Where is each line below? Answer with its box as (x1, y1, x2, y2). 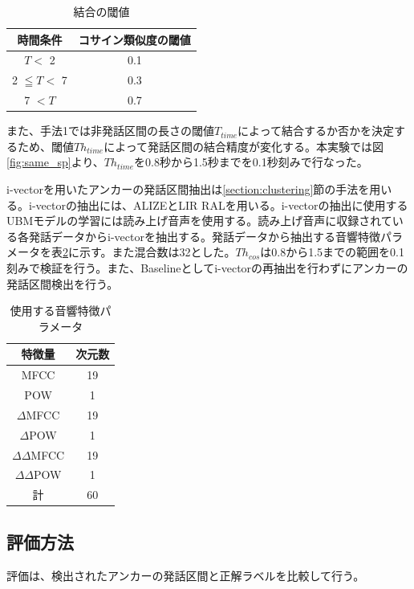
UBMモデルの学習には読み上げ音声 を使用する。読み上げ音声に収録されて (6, 212, 392, 229)
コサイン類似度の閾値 (78, 31, 191, 47)
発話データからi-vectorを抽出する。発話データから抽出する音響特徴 (28, 227, 380, 244)
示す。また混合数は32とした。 (79, 243, 236, 260)
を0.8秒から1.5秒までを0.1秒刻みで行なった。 (134, 153, 368, 170)
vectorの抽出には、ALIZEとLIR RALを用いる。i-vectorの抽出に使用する (35, 196, 408, 213)
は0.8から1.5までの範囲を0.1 (260, 243, 404, 260)
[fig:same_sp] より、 (6, 153, 104, 170)
